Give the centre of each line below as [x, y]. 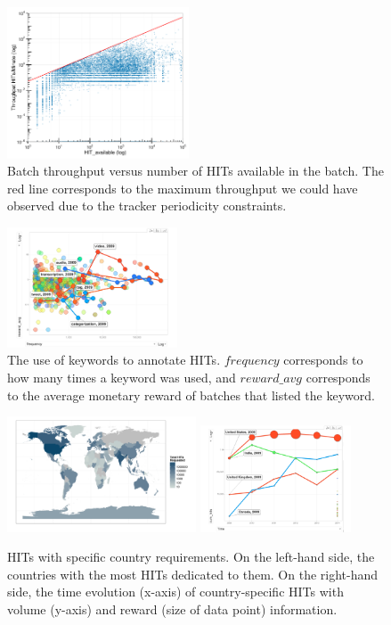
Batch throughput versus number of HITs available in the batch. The [195, 171]
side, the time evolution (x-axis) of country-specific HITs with [175, 592]
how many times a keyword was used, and [122, 377]
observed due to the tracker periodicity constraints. [147, 206]
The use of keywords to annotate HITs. [114, 360]
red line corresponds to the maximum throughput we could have [183, 188]
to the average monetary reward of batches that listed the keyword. [191, 395]
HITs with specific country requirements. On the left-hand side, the [191, 557]
